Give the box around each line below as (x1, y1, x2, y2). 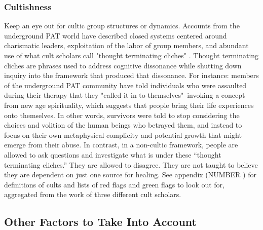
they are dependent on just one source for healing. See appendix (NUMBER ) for (4, 169, 256, 180)
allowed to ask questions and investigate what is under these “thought (4, 149, 221, 160)
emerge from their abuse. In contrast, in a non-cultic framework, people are (4, 139, 238, 150)
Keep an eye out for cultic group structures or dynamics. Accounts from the (4, 20, 240, 31)
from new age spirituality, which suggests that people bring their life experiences (4, 99, 254, 110)
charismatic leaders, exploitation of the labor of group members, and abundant (4, 40, 249, 51)
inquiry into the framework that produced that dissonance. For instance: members (4, 70, 259, 81)
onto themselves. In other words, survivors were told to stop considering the (4, 109, 240, 120)
